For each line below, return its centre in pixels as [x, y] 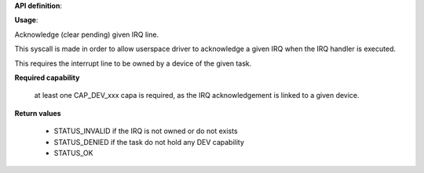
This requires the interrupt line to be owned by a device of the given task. [133, 63]
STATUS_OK [73, 153]
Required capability [47, 77]
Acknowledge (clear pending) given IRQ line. [87, 34]
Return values [38, 113]
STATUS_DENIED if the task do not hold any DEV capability [149, 142]
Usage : [26, 20]
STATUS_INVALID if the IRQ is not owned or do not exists [146, 131]
